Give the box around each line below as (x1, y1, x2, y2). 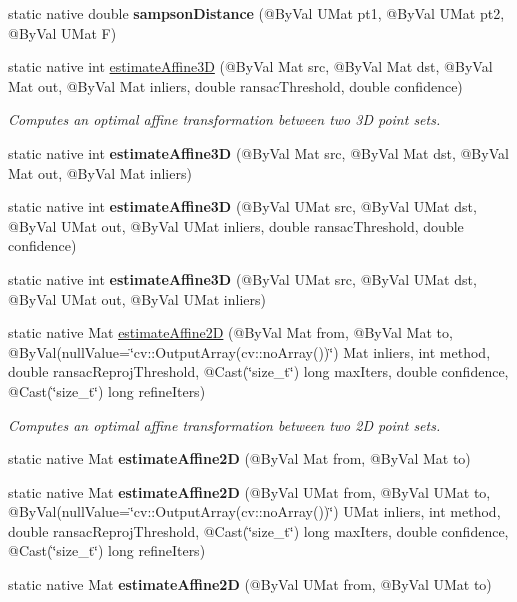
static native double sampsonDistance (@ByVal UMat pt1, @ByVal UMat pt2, (8, 3, 505, 23)
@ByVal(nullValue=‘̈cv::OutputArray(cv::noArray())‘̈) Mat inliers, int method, (8, 341, 491, 362)
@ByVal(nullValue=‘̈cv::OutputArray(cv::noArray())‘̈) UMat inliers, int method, (8, 501, 501, 522)
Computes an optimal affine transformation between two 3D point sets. (8, 109, 441, 130)
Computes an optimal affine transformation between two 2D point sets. (8, 414, 441, 435)
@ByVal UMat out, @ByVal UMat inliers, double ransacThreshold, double (8, 215, 464, 236)
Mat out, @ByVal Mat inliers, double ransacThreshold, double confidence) (8, 75, 463, 96)
